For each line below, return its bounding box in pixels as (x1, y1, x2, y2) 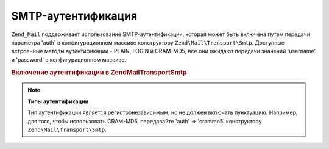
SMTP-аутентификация (11, 9, 138, 23)
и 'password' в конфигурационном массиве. (11, 56, 127, 64)
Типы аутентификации (27, 98, 89, 105)
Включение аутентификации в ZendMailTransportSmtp (11, 68, 187, 76)
